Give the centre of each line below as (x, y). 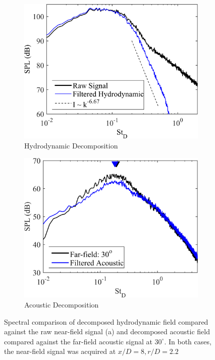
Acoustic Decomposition (62, 304)
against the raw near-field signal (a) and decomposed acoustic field (107, 331)
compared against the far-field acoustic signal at (78, 341)
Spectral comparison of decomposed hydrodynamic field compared (106, 321)
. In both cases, (188, 341)
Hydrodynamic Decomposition (71, 145)
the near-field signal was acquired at (60, 351)
